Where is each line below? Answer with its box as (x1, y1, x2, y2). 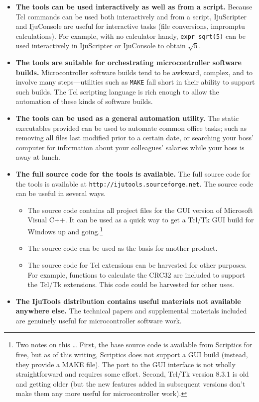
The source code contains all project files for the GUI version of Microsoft (27, 204, 253, 215)
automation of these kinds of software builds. (15, 96, 153, 106)
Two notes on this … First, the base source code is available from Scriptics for (15, 339, 253, 350)
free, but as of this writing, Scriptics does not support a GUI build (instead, (15, 349, 248, 360)
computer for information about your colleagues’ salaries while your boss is (15, 142, 245, 152)
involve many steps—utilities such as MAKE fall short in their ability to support (15, 77, 255, 87)
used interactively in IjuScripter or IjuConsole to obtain (15, 40, 186, 51)
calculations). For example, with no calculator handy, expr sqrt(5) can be (15, 30, 246, 41)
